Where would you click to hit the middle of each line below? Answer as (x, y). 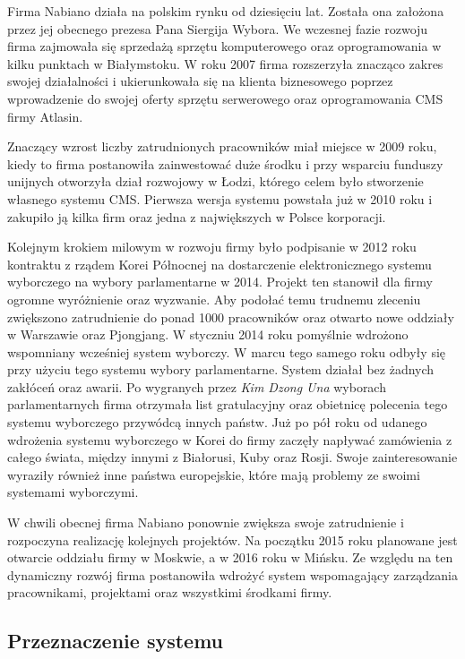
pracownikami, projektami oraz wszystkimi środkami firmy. (170, 592)
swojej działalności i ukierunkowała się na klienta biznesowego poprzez (200, 81)
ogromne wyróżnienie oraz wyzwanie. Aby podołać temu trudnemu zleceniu (214, 299)
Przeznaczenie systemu (116, 641)
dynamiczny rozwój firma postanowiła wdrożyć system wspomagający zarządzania (232, 574)
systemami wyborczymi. (73, 492)
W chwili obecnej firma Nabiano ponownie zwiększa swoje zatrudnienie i (206, 522)
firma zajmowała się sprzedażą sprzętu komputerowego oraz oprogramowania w (224, 46)
